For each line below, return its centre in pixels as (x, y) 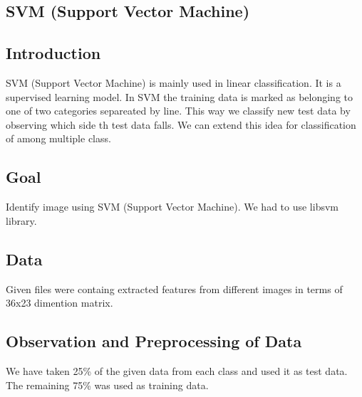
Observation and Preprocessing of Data (154, 341)
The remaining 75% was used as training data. (107, 385)
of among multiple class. (58, 138)
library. (21, 220)
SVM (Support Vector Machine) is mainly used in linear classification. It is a (174, 82)
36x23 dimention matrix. (60, 303)
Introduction (53, 53)
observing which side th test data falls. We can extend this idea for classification (181, 124)
